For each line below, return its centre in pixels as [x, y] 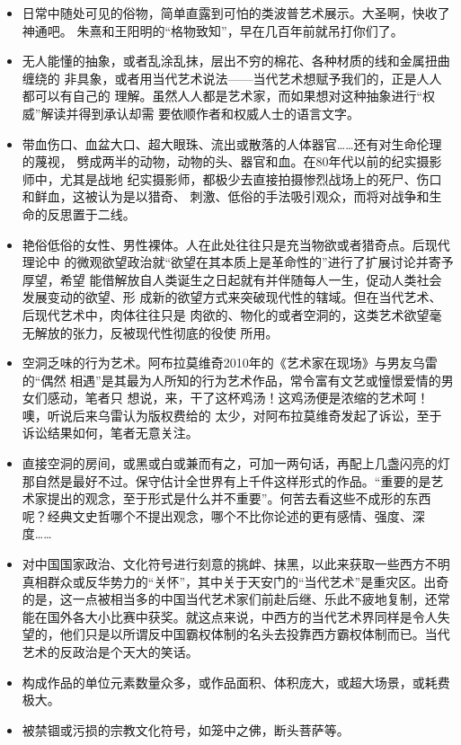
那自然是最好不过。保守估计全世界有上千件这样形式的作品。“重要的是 [226, 480]
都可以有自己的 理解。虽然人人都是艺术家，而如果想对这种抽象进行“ [222, 96]
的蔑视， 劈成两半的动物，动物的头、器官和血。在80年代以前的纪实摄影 [232, 161]
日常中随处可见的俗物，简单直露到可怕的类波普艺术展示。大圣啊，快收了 [236, 13]
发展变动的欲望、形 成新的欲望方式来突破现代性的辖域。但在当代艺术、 [232, 297]
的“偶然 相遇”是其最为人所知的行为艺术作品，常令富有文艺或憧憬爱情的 [231, 380]
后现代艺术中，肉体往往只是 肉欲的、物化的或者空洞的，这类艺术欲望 [226, 314]
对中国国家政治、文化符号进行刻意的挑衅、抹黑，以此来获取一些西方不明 [236, 564]
